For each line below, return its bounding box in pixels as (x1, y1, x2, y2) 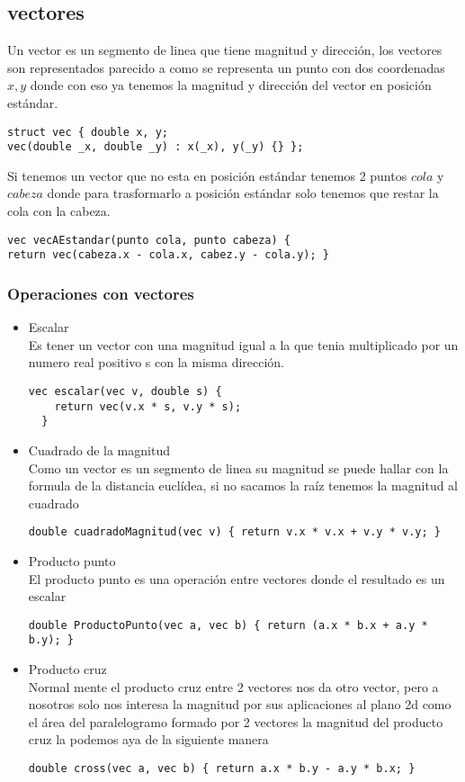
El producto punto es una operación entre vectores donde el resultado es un (28, 569, 445, 588)
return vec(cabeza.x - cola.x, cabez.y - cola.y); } (7, 248, 329, 262)
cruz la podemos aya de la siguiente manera (28, 730, 269, 749)
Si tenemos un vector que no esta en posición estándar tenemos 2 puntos (7, 166, 407, 184)
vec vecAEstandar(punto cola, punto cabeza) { (7, 233, 291, 247)
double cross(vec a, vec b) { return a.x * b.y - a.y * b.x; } (28, 762, 416, 776)
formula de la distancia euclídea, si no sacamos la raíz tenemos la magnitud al (28, 476, 458, 495)
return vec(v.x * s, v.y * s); (54, 400, 242, 413)
